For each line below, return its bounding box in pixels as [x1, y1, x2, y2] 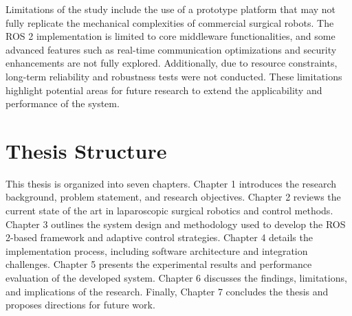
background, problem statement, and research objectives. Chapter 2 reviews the [5, 190, 341, 204]
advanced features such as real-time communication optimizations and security [5, 42, 337, 56]
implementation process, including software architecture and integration [5, 243, 308, 258]
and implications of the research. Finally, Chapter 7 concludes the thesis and [5, 284, 329, 298]
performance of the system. [5, 96, 120, 111]
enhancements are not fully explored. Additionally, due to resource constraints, [5, 56, 338, 70]
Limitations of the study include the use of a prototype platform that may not [5, 2, 336, 16]
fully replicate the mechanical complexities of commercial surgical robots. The [5, 15, 334, 30]
